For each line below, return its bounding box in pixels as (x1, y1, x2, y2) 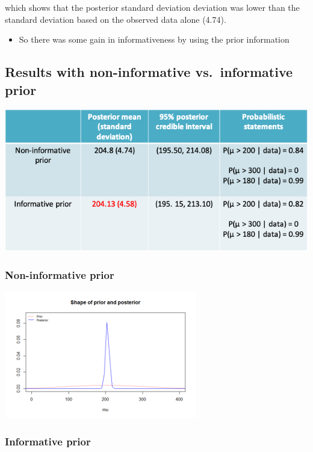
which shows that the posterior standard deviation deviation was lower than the (5, 1, 300, 13)
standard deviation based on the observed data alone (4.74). (5, 13, 226, 25)
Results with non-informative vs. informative (5, 63, 293, 81)
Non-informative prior (5, 267, 114, 282)
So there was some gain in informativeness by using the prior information (19, 33, 290, 46)
